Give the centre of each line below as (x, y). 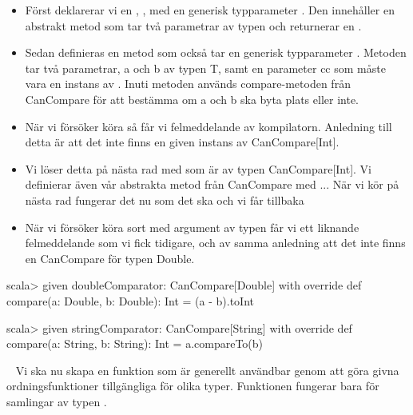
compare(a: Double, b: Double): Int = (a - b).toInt (131, 300)
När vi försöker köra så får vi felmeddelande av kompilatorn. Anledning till (208, 126)
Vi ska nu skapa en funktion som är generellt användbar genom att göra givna (207, 370)
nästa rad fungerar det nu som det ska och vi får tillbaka (165, 200)
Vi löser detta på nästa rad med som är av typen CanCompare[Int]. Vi (198, 168)
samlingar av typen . (57, 401)
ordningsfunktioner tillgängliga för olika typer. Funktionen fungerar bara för (193, 386)
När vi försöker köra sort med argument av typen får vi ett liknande (192, 227)
